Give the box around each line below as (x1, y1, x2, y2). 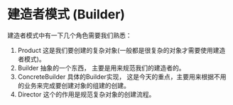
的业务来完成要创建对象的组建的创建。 (17, 81, 130, 89)
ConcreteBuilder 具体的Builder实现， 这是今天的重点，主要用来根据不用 (17, 72, 227, 81)
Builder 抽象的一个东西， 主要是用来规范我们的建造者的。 (17, 63, 185, 72)
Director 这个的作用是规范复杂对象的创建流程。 (17, 89, 156, 99)
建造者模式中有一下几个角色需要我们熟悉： (7, 31, 132, 39)
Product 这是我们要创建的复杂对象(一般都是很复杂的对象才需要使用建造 (17, 46, 226, 54)
